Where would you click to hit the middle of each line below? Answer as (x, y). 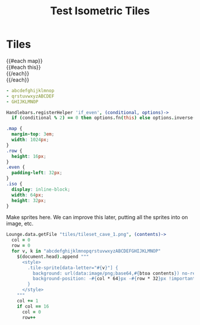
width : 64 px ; (28, 195)
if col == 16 (33, 306)
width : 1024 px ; (30, 140)
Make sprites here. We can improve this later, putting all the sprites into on (97, 217)
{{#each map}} (24, 61)
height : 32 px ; (29, 200)
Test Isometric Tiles (100, 11)
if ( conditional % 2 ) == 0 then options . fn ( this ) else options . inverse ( (104, 118)
